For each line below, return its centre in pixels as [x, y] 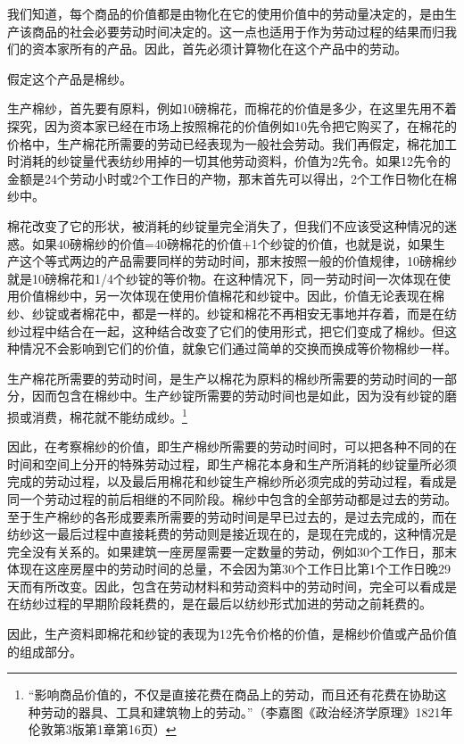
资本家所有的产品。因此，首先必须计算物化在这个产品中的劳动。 [219, 49]
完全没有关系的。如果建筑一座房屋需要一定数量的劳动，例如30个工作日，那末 [232, 551]
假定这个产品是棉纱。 [70, 78]
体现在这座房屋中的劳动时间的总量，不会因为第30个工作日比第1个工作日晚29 [229, 569]
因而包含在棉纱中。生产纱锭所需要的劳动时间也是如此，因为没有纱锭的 [238, 396]
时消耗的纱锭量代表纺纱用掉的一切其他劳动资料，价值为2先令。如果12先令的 [229, 161]
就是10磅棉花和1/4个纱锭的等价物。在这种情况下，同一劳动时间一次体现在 [223, 278]
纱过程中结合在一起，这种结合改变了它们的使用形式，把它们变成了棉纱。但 [226, 331]
